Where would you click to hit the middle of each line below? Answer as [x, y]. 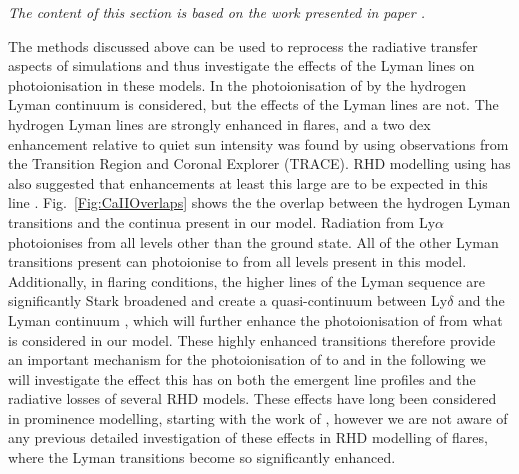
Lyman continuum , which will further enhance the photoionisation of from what [255, 319]
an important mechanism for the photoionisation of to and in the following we [247, 359]
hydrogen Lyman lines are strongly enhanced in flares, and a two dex [219, 123]
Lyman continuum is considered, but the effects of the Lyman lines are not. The [253, 104]
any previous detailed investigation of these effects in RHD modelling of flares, [248, 437]
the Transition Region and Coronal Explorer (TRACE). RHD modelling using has [259, 163]
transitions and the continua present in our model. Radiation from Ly [222, 221]
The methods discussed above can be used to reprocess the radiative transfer [243, 45]
